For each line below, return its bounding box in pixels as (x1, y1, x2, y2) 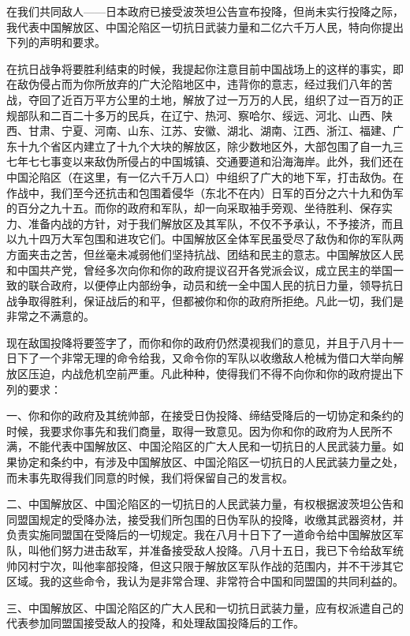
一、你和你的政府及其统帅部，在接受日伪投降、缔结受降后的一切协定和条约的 (6, 407, 404, 424)
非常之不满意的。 (6, 308, 95, 324)
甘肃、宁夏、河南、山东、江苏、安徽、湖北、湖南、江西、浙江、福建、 (28, 122, 393, 139)
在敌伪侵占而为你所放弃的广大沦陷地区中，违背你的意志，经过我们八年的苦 (6, 76, 393, 92)
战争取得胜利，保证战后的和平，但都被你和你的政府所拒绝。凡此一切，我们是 (6, 292, 404, 309)
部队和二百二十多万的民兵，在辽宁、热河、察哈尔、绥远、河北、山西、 (17, 107, 382, 123)
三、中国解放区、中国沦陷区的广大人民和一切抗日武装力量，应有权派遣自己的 (6, 599, 404, 615)
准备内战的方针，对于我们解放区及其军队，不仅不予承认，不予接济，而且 (28, 215, 404, 231)
